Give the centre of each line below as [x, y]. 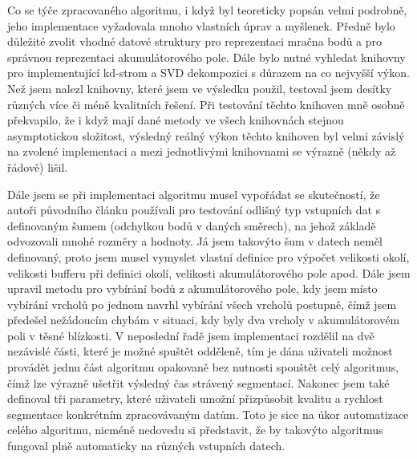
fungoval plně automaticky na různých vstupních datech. [146, 446]
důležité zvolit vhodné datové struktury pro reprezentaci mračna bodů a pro [195, 41]
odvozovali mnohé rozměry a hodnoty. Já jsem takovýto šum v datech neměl [195, 241]
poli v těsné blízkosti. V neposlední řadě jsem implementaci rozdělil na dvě [191, 335]
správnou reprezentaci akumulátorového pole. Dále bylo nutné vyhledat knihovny [206, 57]
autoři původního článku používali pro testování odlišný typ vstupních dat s [194, 210]
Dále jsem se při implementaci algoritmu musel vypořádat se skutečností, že [194, 194]
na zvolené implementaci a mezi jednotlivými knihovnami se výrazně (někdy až [202, 151]
